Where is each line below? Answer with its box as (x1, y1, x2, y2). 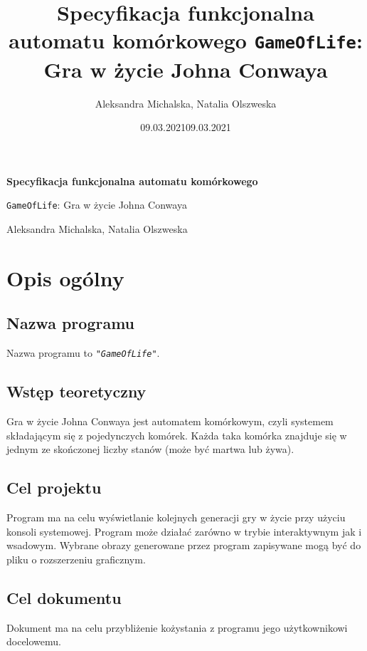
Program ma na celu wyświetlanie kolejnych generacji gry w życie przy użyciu (6, 510, 346, 525)
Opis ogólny (6, 263, 124, 292)
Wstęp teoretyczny (6, 380, 147, 402)
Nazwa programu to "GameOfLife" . (6, 345, 160, 360)
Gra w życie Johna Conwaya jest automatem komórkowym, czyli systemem (6, 414, 334, 429)
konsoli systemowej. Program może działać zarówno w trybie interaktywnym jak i (6, 524, 362, 538)
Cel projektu (6, 476, 102, 499)
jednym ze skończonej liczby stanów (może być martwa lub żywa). (6, 442, 294, 457)
